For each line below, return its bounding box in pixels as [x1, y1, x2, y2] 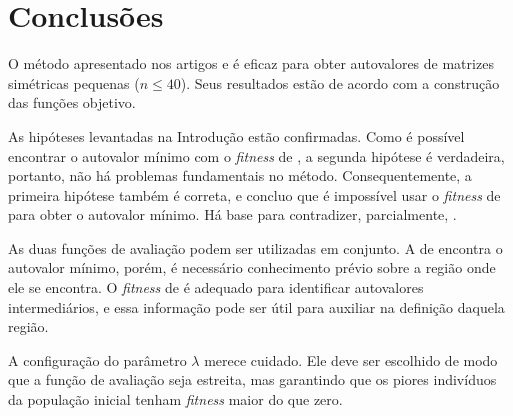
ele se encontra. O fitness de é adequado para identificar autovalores [8, 277, 424, 298]
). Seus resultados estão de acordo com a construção [180, 72, 500, 93]
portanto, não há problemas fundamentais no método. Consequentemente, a [8, 165, 472, 186]
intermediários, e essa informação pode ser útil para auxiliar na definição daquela [8, 296, 505, 317]
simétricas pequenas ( [8, 72, 140, 93]
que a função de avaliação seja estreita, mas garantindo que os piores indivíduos [8, 369, 497, 390]
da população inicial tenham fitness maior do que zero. [8, 389, 343, 410]
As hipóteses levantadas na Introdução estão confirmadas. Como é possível [8, 125, 465, 146]
